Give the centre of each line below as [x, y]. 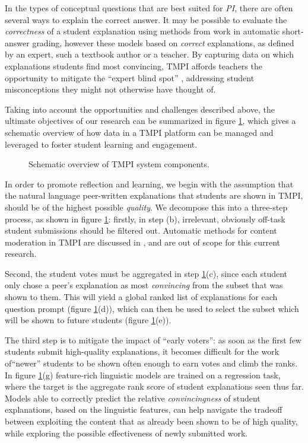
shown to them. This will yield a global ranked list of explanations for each [141, 297]
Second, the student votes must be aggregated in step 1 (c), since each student [146, 273]
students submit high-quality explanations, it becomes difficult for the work [142, 351]
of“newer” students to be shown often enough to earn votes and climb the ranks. [151, 363]
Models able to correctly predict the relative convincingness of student [133, 398]
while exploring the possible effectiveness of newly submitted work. [126, 433]
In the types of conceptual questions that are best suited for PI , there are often [149, 8]
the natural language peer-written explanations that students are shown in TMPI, [154, 195]
